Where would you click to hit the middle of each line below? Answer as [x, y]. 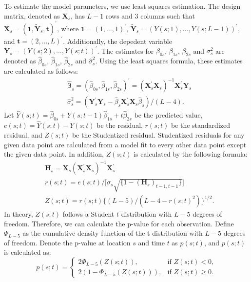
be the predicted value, [168, 115]
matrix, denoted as [32, 15]
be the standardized [200, 125]
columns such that [168, 15]
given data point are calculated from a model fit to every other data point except [125, 144]
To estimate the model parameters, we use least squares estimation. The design [122, 6]
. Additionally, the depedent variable [117, 41]
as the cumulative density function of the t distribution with [113, 233]
